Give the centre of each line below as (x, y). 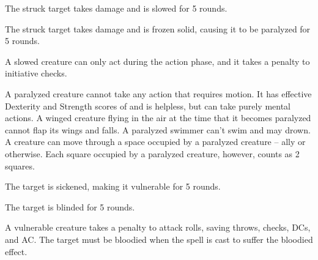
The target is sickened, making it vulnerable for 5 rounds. (113, 186)
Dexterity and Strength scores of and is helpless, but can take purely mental (148, 106)
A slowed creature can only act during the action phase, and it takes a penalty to (157, 61)
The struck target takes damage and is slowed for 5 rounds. (116, 8)
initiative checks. (36, 73)
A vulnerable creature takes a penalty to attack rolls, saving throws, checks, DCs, (158, 227)
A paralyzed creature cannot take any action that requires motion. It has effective (158, 93)
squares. (20, 165)
